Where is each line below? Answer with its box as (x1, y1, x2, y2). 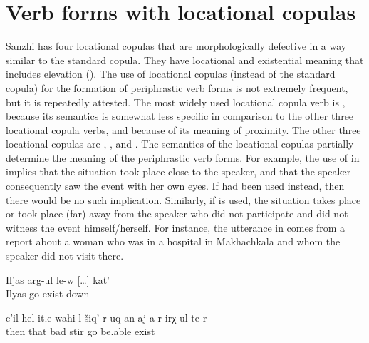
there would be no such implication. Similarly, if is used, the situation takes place (6, 192, 361, 207)
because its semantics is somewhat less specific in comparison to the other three (6, 108, 354, 123)
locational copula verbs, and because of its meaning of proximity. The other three (6, 122, 361, 137)
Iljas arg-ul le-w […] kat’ (6, 272, 110, 287)
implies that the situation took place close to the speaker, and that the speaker (6, 164, 351, 179)
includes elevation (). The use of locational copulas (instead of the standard (6, 66, 336, 81)
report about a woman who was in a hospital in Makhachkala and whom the (6, 234, 341, 249)
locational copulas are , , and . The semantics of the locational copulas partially (6, 136, 354, 151)
